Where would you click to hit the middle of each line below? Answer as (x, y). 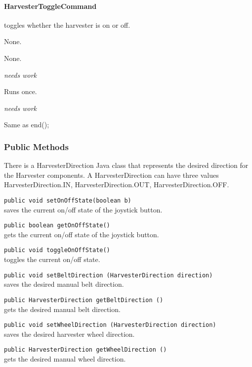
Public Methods (36, 146)
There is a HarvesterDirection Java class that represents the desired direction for (126, 165)
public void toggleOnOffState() (57, 250)
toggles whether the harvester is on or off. (67, 25)
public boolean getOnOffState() (57, 226)
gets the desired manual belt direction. (62, 309)
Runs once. (21, 91)
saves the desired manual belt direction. (64, 284)
